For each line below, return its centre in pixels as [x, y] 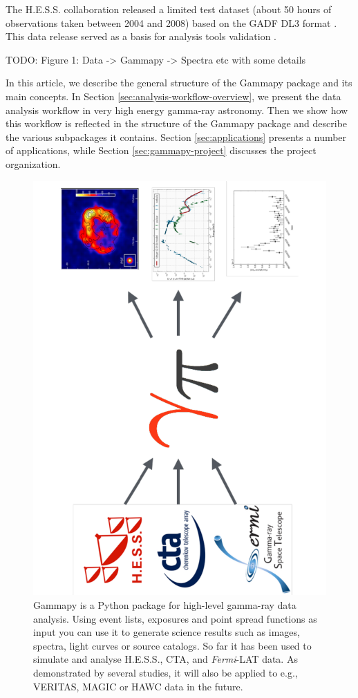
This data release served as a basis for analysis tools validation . [141, 36]
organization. [33, 163]
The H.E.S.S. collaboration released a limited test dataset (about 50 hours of [169, 9]
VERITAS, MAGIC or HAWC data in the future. [138, 686]
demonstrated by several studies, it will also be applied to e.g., [166, 673]
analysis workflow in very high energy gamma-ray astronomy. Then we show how [177, 110]
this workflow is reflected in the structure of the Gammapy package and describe [177, 123]
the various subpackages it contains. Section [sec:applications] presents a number [176, 136]
